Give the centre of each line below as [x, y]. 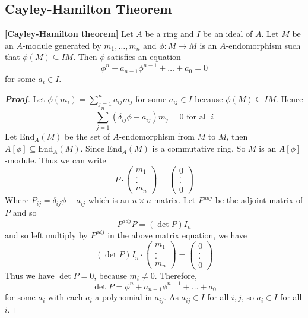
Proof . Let [25, 98]
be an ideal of [228, 34]
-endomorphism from [157, 136]
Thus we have [30, 275]
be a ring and [169, 34]
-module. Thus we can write [55, 160]
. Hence [290, 98]
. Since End [101, 148]
